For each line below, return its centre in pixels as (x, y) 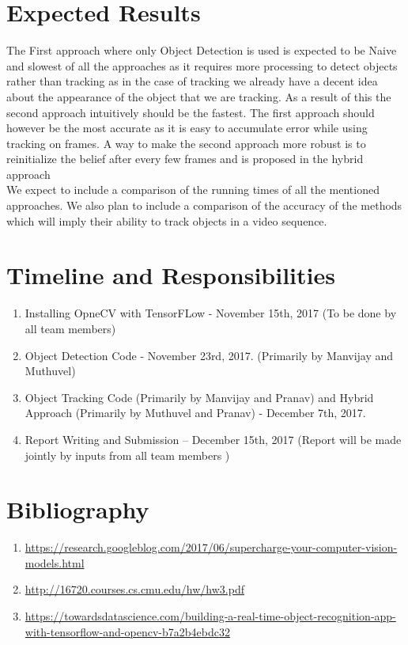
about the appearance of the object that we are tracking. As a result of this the (199, 96)
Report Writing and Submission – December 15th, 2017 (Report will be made (213, 439)
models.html (55, 562)
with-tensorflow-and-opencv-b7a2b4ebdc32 (127, 631)
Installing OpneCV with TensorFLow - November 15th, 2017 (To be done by (211, 313)
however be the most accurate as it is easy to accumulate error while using (187, 128)
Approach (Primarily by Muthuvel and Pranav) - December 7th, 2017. (195, 413)
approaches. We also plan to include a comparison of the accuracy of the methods (204, 205)
